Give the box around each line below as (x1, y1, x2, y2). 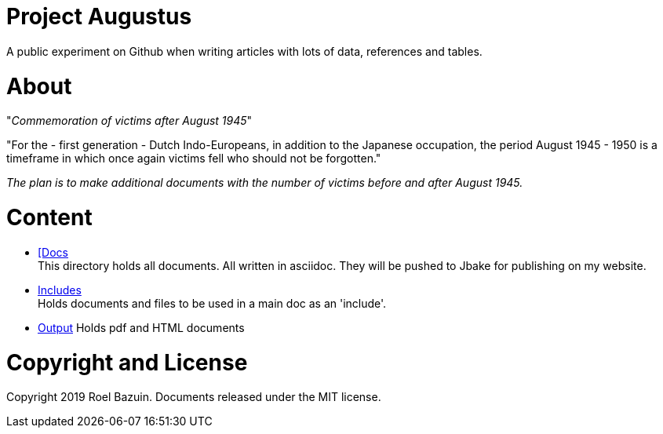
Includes (38, 283, 82, 297)
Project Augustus (6, 3, 192, 30)
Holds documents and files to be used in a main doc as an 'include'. (38, 296, 387, 310)
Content (6, 204, 93, 231)
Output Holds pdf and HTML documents (38, 320, 245, 334)
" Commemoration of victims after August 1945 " (6, 114, 253, 128)
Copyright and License (6, 348, 248, 376)
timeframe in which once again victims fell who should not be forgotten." (6, 151, 381, 166)
